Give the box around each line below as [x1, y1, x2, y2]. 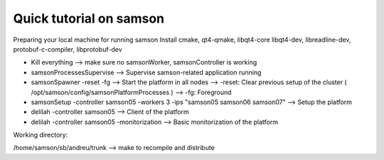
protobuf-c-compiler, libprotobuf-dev [13, 45, 122, 53]
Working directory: [13, 131, 68, 139]
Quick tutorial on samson [13, 11, 165, 26]
